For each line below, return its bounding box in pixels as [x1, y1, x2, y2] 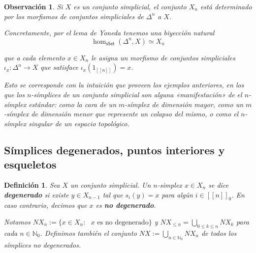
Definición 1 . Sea [4, 179, 60, 190]
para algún [161, 189, 193, 199]
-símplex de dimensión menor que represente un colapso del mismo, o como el [4, 109, 239, 119]
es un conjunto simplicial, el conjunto [73, 1, 187, 11]
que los [4, 89, 25, 99]
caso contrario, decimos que [4, 200, 87, 210]
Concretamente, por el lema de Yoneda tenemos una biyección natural [4, 28, 215, 38]
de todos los [201, 227, 237, 238]
